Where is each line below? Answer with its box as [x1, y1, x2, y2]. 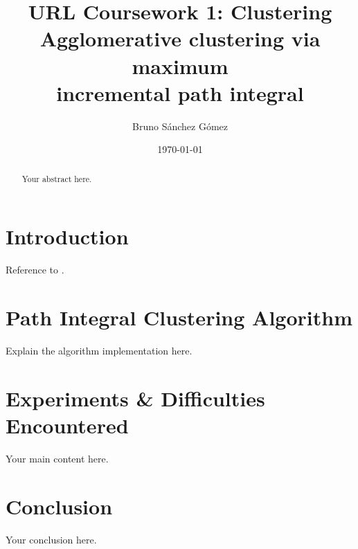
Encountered [6, 411, 129, 439]
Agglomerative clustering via [39, 24, 321, 53]
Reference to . [6, 262, 64, 277]
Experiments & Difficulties [6, 384, 265, 412]
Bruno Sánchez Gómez [132, 118, 228, 133]
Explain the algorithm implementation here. [6, 343, 193, 357]
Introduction [6, 222, 129, 251]
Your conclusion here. [6, 532, 97, 546]
